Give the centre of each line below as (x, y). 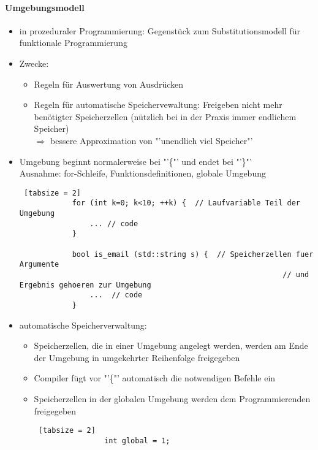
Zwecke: (34, 63)
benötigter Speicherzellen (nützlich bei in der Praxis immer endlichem (165, 116)
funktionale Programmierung (73, 43)
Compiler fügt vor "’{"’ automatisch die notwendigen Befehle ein (155, 378)
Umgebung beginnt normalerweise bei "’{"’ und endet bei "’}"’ (135, 161)
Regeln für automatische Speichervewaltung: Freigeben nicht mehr (158, 105)
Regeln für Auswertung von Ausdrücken (109, 84)
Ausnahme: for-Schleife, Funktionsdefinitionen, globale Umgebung (142, 173)
